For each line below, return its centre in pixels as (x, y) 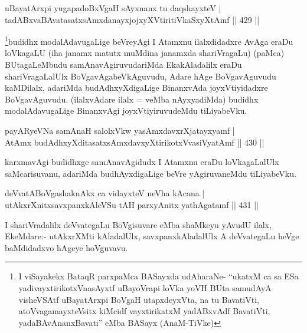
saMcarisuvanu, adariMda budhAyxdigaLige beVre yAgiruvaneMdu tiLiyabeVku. (151, 173)
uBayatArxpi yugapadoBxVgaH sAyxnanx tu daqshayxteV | (113, 8)
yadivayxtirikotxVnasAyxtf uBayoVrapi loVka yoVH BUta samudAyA (145, 287)
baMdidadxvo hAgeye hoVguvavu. (66, 247)
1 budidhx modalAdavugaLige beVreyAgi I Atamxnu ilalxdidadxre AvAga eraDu (149, 40)
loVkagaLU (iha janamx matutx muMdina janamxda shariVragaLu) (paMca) (145, 53)
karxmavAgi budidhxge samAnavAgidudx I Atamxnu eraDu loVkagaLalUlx (142, 162)
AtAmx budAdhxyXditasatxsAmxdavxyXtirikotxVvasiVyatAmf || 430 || (135, 142)
